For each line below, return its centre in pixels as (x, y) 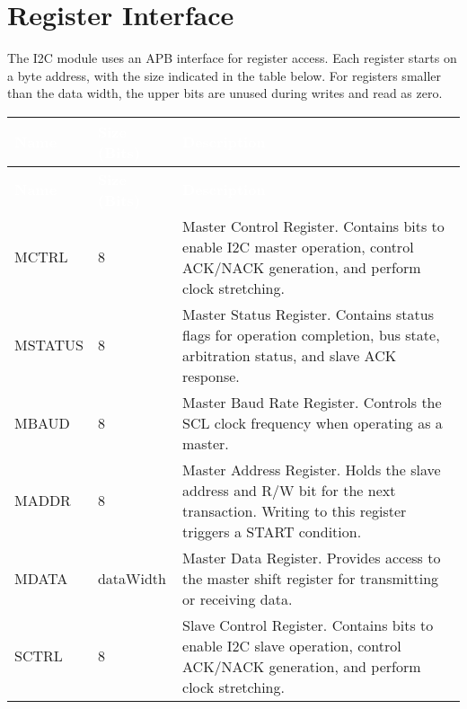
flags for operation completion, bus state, (311, 334)
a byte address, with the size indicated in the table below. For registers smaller (225, 75)
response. (211, 376)
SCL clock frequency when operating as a (313, 422)
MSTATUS (49, 345)
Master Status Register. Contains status (308, 314)
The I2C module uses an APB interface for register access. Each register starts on (232, 58)
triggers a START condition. (272, 531)
